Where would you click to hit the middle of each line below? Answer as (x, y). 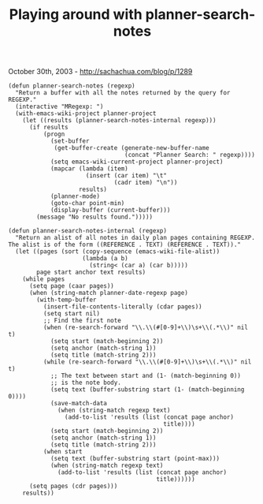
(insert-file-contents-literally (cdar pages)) (122, 307)
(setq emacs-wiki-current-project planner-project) (137, 162)
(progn (54, 134)
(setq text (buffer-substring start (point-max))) (135, 459)
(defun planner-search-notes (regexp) (72, 86)
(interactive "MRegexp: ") (59, 107)
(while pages (44, 279)
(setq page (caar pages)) (71, 286)
